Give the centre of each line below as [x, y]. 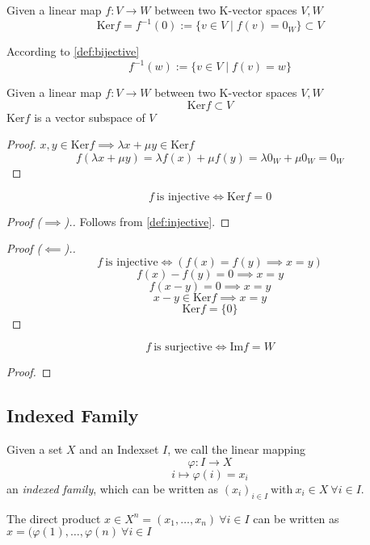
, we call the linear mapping [236, 449]
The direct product [54, 518]
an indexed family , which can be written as [113, 488]
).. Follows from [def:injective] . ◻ [147, 221]
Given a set [35, 449]
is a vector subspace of [90, 117]
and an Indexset [119, 449]
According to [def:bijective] [73, 51]
